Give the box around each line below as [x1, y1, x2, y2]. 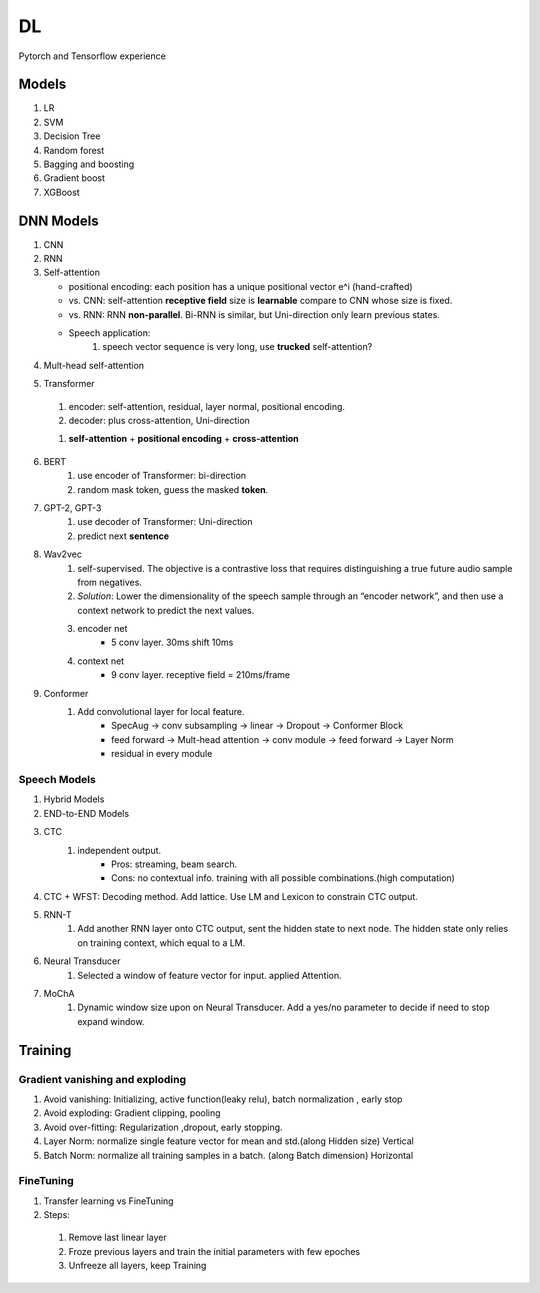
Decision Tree [43, 130, 101, 142]
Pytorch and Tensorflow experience [18, 50, 167, 62]
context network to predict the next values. [77, 604, 255, 616]
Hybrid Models [43, 793, 105, 805]
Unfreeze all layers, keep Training [68, 1260, 207, 1272]
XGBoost [43, 186, 80, 198]
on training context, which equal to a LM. [77, 936, 246, 949]
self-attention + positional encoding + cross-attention [68, 433, 299, 445]
